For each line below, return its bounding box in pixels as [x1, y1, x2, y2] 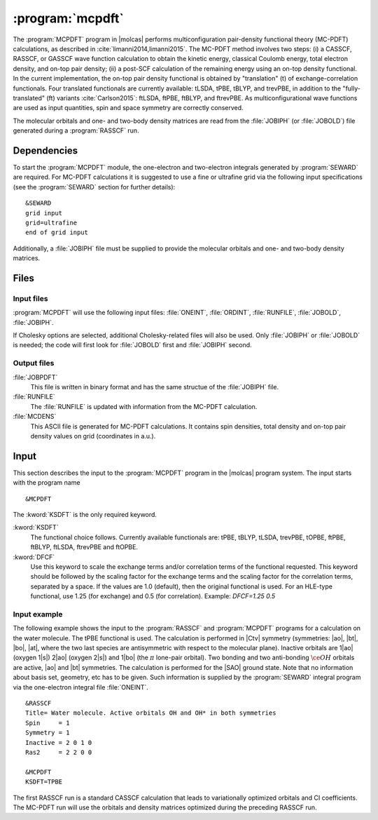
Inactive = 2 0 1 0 [25, 739, 92, 746]
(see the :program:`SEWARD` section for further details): [13, 182, 176, 191]
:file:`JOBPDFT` [13, 372, 58, 382]
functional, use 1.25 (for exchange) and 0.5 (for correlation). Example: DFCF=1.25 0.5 [30, 592, 276, 600]
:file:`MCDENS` [13, 412, 57, 421]
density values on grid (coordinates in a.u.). [30, 431, 156, 440]
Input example [13, 609, 63, 619]
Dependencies [13, 144, 78, 156]
